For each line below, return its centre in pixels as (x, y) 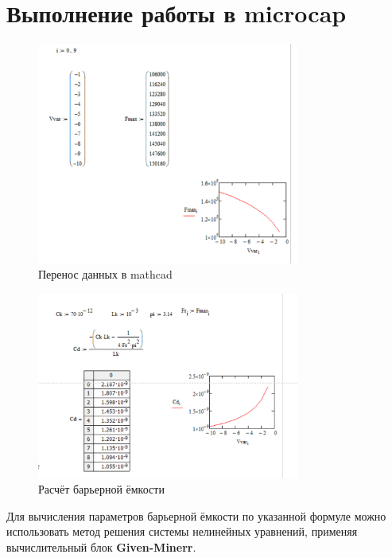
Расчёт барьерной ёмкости (101, 489)
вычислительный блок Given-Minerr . (101, 546)
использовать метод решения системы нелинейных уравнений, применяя (182, 531)
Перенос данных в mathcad (105, 274)
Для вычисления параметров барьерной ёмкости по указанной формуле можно (196, 515)
